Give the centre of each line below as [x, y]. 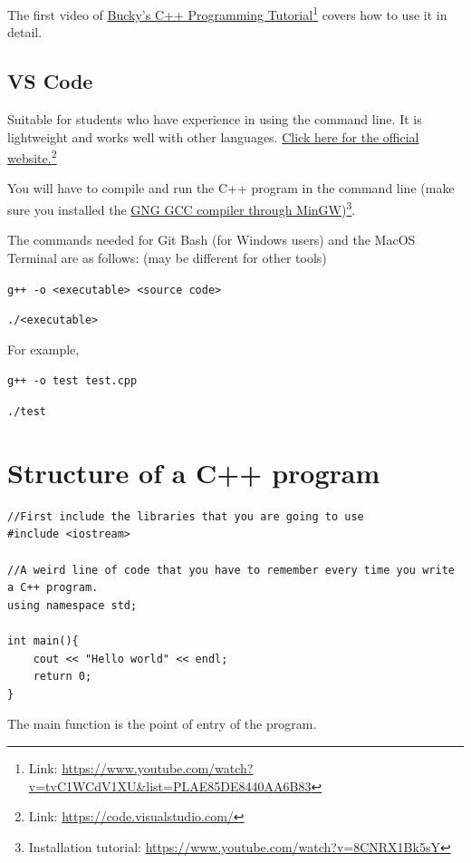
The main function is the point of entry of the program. [162, 724]
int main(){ [43, 641]
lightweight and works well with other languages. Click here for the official [213, 136]
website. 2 [32, 156]
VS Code [50, 81]
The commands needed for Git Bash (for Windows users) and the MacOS [211, 240]
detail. [25, 32]
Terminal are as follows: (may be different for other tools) [167, 257]
